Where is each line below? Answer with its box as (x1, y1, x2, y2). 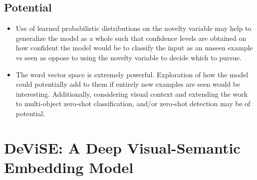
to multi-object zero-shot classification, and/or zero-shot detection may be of (15, 98, 251, 109)
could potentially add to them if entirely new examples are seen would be (15, 79, 241, 89)
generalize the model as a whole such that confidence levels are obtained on (15, 32, 247, 43)
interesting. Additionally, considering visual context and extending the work (15, 88, 248, 99)
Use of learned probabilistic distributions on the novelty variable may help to (15, 23, 252, 33)
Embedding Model (4, 157, 134, 177)
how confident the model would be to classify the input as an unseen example (15, 42, 253, 53)
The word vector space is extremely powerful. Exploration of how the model (15, 69, 249, 79)
